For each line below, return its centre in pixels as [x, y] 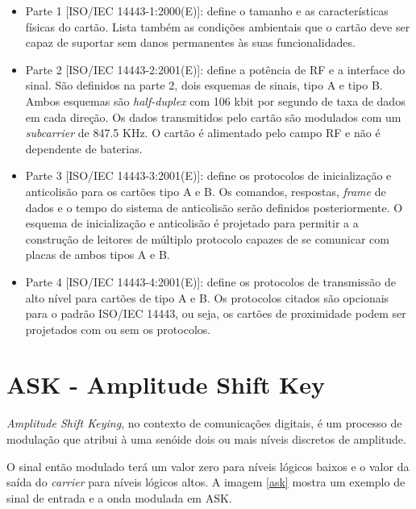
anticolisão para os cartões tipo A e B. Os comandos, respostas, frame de [206, 191]
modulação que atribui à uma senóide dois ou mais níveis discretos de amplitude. [206, 439]
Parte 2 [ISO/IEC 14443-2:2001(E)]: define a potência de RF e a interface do [215, 69]
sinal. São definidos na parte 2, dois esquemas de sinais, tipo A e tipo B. [204, 85]
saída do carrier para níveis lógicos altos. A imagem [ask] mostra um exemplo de [206, 482]
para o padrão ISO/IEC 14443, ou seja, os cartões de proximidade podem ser [216, 313]
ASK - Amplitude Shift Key [166, 384]
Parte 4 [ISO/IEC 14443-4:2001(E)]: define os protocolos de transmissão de [210, 281]
